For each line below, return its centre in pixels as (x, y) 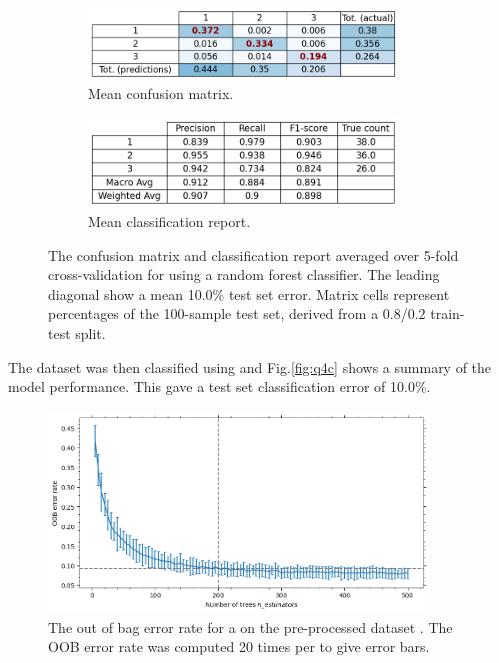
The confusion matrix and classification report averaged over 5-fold (253, 254)
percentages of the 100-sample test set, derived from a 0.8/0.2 (237, 313)
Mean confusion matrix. (161, 93)
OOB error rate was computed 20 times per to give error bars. (239, 646)
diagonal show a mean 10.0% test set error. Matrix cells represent (249, 293)
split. (90, 332)
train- (447, 313)
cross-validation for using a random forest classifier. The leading (244, 274)
